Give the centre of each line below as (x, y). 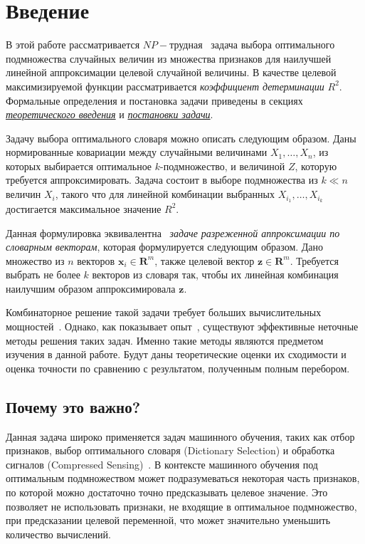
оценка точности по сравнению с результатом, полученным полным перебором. (178, 368)
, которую (316, 166)
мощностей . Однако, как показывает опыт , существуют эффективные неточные (182, 326)
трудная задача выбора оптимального (252, 45)
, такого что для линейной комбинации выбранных (165, 194)
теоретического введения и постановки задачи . (110, 114)
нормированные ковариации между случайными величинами (137, 152)
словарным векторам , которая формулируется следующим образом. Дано (165, 247)
